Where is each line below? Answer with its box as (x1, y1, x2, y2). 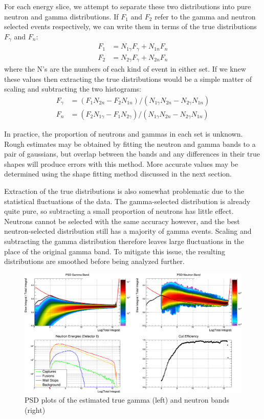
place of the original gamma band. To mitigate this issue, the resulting (4, 246, 226, 256)
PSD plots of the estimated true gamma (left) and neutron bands (25, 394, 230, 405)
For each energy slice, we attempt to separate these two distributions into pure (4, 1, 251, 11)
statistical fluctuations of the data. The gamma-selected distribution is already (4, 195, 251, 206)
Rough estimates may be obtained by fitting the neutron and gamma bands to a (4, 138, 256, 149)
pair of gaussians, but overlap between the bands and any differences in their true (4, 148, 260, 159)
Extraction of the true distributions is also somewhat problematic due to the (4, 186, 244, 196)
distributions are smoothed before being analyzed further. (4, 256, 185, 267)
